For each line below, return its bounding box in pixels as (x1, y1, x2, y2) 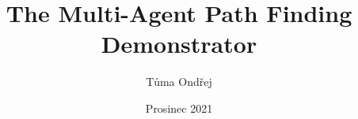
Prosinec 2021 (145, 99, 213, 116)
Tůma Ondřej (146, 73, 212, 90)
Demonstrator (101, 28, 257, 60)
